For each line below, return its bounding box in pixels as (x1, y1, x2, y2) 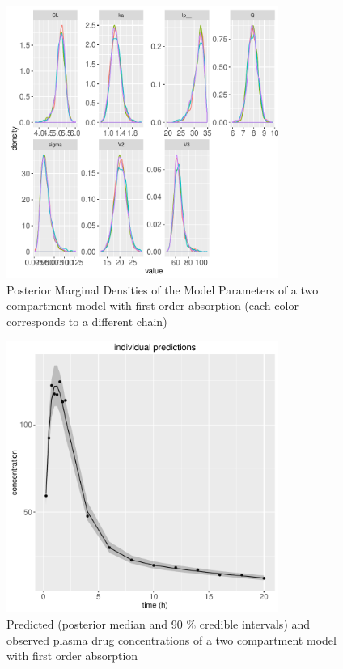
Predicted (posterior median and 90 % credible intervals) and (6, 615, 311, 632)
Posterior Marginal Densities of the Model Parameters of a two (6, 281, 319, 298)
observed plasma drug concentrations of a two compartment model (6, 631, 337, 648)
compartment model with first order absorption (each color (6, 297, 299, 314)
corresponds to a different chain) (6, 312, 167, 329)
